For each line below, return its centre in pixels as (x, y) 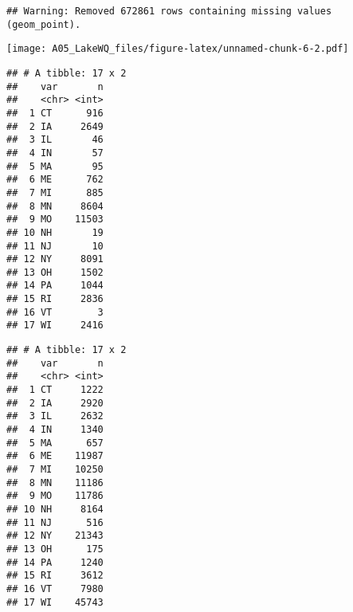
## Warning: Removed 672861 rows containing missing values (169, 11)
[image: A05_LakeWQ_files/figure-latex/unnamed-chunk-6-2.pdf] (178, 49)
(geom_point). (44, 24)
